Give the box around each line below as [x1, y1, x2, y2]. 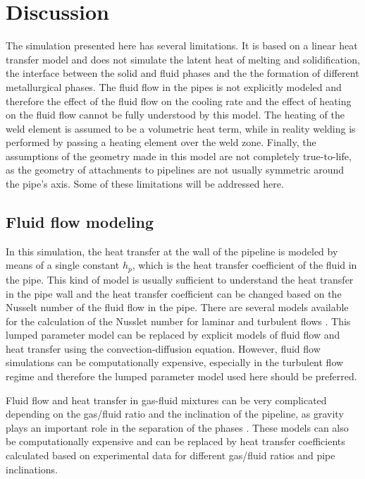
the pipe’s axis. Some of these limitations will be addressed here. [6, 176, 284, 191]
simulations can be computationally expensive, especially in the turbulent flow [6, 355, 344, 370]
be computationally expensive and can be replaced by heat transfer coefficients [6, 434, 345, 449]
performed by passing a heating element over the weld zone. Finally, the [6, 135, 316, 150]
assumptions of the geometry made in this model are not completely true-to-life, [6, 148, 352, 163]
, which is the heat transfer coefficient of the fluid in [132, 257, 357, 272]
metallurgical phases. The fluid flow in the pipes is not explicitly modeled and [6, 79, 342, 94]
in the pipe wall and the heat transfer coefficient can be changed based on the [6, 286, 342, 301]
